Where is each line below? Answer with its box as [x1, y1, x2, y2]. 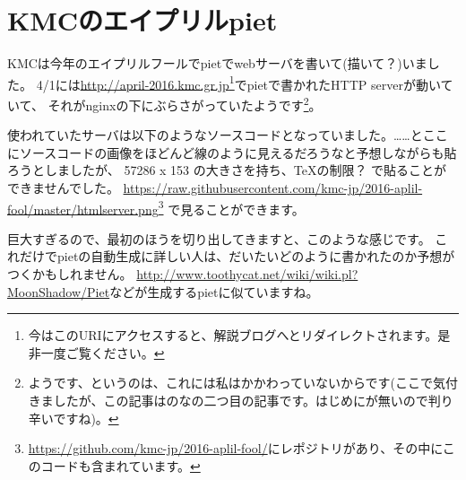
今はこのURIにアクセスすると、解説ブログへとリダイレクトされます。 [28, 326, 438, 345]
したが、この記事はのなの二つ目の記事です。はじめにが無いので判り [53, 391, 453, 409]
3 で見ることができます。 [158, 196, 305, 218]
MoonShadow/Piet [7, 282, 110, 301]
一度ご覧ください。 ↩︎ [40, 343, 165, 362]
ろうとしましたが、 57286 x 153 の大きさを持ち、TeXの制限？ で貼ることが [7, 161, 447, 179]
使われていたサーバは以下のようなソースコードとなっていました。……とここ [7, 126, 448, 144]
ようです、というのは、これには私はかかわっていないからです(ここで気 [28, 373, 446, 392]
